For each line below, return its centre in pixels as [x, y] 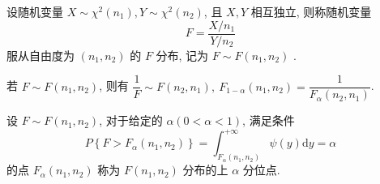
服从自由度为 [41, 55]
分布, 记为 [182, 55]
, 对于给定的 [131, 120]
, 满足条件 [269, 120]
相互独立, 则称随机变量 [311, 11]
